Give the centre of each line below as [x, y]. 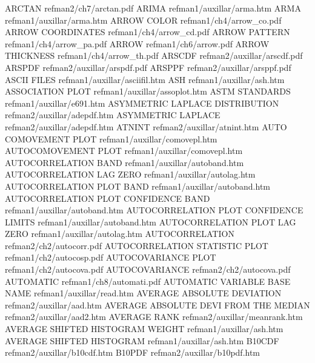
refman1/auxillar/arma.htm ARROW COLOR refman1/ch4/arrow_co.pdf [143, 20]
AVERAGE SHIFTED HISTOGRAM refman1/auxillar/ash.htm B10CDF [142, 340]
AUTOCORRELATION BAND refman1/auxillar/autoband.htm [124, 162]
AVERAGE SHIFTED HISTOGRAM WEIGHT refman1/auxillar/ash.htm [144, 329]
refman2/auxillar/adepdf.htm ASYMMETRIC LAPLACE [113, 115]
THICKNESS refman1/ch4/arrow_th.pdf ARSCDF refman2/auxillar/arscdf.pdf [154, 55]
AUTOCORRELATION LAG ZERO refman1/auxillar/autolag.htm [130, 174]
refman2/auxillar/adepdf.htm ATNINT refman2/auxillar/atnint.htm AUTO [146, 126]
